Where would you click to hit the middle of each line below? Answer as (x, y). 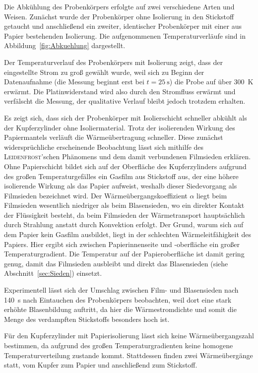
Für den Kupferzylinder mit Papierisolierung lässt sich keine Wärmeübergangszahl (129, 336)
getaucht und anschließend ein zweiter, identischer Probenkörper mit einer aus (123, 26)
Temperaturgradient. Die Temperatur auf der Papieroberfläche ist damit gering (124, 254)
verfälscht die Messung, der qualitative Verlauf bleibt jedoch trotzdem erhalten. (125, 101)
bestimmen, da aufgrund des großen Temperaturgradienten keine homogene (119, 345)
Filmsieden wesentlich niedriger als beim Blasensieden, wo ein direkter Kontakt (124, 205)
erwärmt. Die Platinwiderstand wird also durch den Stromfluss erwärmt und (120, 91)
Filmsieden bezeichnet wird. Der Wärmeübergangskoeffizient (96, 195)
